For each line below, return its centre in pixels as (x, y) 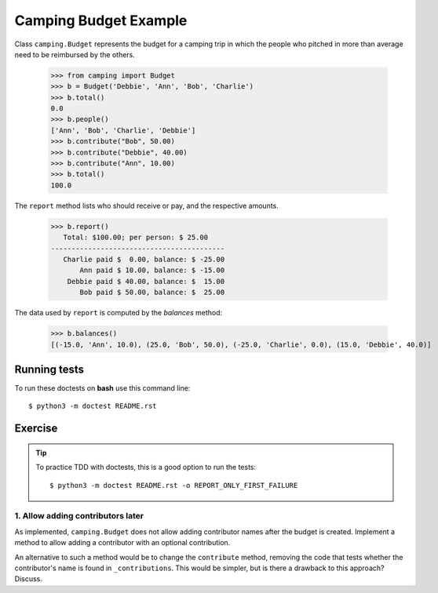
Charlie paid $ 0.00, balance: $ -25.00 (144, 259)
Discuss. (28, 579)
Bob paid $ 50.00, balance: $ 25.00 (152, 293)
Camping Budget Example (101, 20)
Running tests (49, 369)
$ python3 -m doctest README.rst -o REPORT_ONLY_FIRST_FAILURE (174, 485)
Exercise (36, 429)
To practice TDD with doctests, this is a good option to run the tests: (146, 467)
